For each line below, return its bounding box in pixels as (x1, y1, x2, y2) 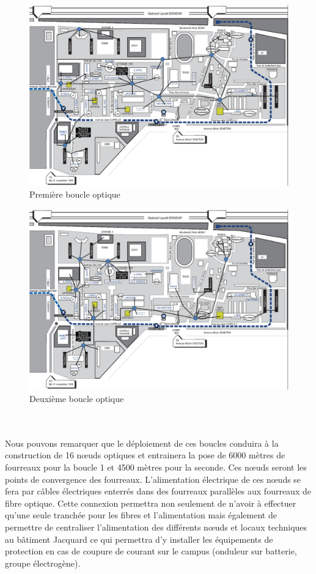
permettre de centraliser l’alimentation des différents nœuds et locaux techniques (5, 521, 307, 533)
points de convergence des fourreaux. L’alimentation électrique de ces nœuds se (5, 472, 301, 485)
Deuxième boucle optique (29, 392, 124, 405)
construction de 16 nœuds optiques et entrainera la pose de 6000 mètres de (5, 449, 285, 461)
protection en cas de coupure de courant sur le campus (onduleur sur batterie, (5, 545, 297, 557)
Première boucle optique (29, 188, 120, 201)
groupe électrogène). (5, 556, 81, 569)
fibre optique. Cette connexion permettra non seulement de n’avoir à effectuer (5, 496, 296, 509)
